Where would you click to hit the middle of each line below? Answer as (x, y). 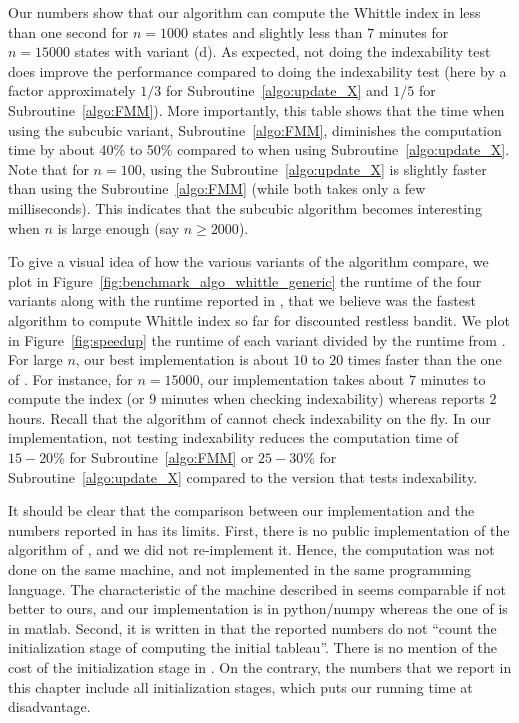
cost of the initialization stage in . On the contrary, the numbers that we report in (260, 667)
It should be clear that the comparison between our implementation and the (241, 510)
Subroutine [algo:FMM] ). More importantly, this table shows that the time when (256, 109)
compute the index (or (76, 398)
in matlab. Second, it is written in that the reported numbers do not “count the (252, 627)
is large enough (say (118, 227)
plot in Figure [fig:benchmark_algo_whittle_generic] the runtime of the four (245, 280)
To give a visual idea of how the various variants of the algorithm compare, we (248, 261)
